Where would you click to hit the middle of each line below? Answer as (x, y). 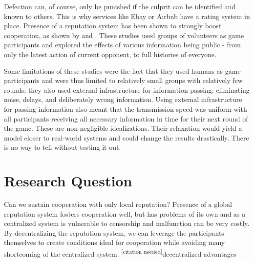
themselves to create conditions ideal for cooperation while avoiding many (115, 242)
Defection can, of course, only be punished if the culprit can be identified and (120, 6)
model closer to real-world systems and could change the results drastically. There (127, 137)
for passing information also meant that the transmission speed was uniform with (126, 109)
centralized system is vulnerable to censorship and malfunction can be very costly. (127, 223)
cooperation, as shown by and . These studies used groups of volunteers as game (124, 35)
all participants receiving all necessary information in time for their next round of (126, 118)
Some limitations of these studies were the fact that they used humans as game (122, 71)
